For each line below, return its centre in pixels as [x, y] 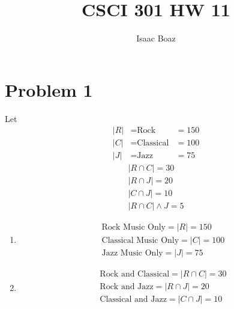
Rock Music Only [133, 228]
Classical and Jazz [133, 299]
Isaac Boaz [156, 38]
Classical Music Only [140, 240]
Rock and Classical [135, 274]
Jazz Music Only [132, 253]
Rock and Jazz [127, 286]
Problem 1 [49, 89]
